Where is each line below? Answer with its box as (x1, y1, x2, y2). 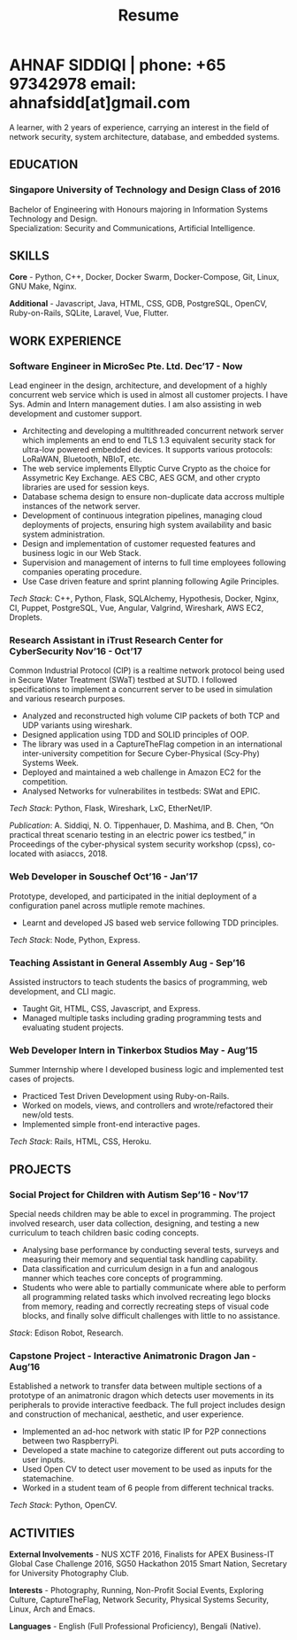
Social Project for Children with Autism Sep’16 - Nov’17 (9, 1188, 249, 1201)
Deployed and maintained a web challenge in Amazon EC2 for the (21, 767, 262, 777)
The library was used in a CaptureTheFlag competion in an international (21, 739, 283, 749)
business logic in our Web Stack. (21, 548, 141, 559)
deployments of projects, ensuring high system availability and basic (21, 520, 272, 530)
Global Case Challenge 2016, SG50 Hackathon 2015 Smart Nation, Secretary (9, 1559, 287, 1569)
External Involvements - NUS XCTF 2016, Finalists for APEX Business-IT (9, 1549, 275, 1559)
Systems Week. (21, 758, 80, 769)
